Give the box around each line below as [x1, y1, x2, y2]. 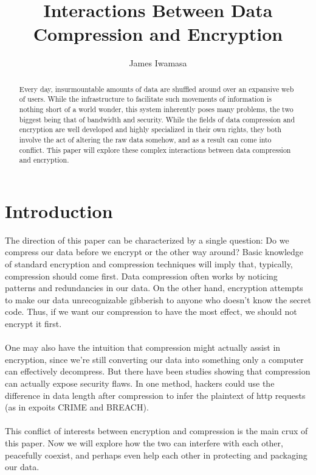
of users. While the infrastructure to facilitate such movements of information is [19, 94, 272, 104]
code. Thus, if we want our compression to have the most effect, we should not [5, 305, 297, 318]
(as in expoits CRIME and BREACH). [5, 401, 149, 413]
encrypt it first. [5, 317, 62, 330]
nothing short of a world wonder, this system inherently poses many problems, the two [19, 104, 294, 114]
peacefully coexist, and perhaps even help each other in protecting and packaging [5, 448, 307, 461]
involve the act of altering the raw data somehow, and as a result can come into [19, 134, 272, 144]
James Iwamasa [129, 57, 187, 69]
